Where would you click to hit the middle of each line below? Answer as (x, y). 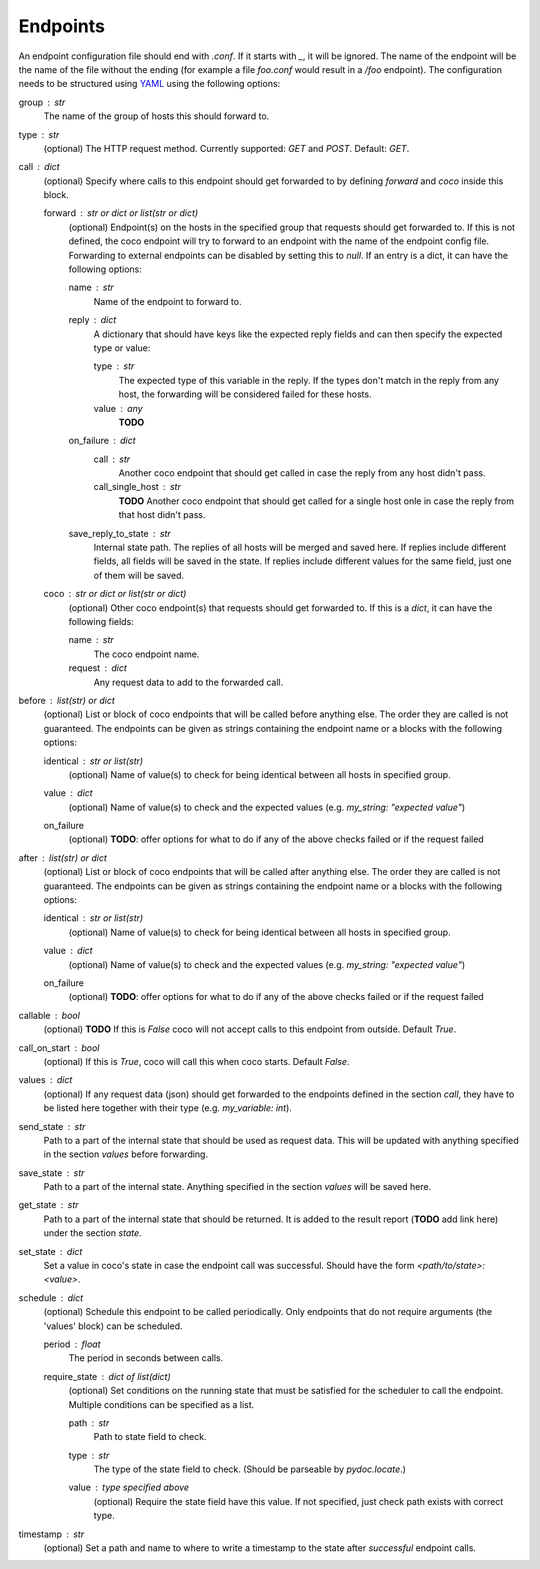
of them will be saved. (139, 575)
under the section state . (92, 1233)
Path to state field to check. (150, 1437)
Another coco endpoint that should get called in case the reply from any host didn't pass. (302, 473)
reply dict (92, 320)
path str (89, 1422)
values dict (45, 1080)
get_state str (48, 1205)
